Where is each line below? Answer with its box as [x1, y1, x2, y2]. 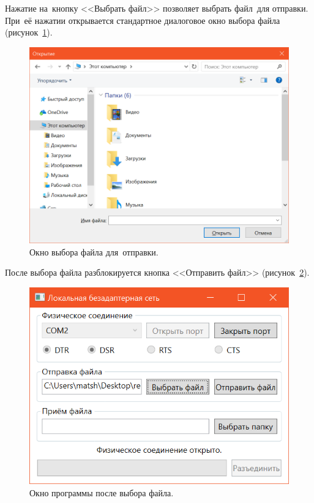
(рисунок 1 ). [5, 26, 53, 39]
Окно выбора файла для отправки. [29, 245, 159, 258]
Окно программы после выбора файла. [29, 486, 174, 499]
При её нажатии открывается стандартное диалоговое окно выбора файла [5, 13, 280, 26]
